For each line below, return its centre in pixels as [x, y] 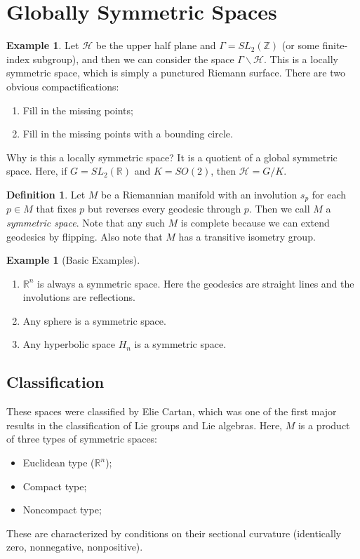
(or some [300, 45]
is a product [324, 425]
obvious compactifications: [63, 86]
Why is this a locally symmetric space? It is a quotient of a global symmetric [172, 157]
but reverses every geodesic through [165, 209]
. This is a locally [301, 59]
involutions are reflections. [79, 297]
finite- [335, 45]
